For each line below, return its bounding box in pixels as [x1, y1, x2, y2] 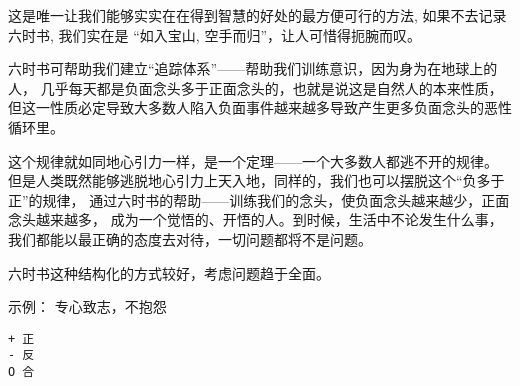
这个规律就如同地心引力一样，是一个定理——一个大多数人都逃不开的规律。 [8, 150, 498, 171]
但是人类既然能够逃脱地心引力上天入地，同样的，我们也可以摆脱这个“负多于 [8, 170, 505, 191]
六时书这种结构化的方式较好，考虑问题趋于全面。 [8, 262, 330, 283]
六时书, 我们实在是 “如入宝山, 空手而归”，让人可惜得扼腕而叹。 [8, 24, 421, 45]
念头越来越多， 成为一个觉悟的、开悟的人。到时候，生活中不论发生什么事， [8, 209, 503, 230]
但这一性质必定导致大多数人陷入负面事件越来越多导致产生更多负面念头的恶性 [8, 97, 512, 118]
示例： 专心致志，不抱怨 [8, 296, 167, 317]
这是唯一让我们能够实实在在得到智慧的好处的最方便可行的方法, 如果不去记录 [8, 5, 507, 25]
